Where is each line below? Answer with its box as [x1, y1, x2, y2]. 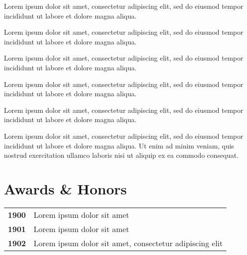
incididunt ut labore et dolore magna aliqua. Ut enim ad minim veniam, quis [4, 140, 234, 150]
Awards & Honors [4, 178, 127, 198]
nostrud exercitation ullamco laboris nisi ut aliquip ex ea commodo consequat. [4, 150, 239, 160]
